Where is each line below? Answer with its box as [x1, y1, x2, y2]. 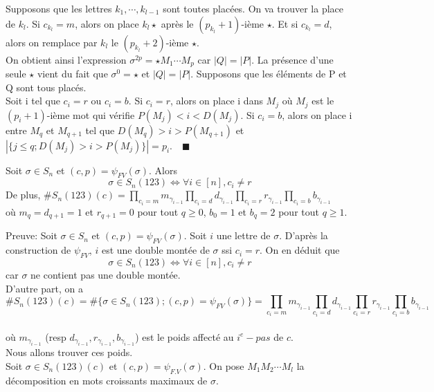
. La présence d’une [251, 52, 334, 66]
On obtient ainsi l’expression [6, 52, 127, 66]
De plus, [6, 187, 41, 202]
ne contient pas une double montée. [30, 267, 181, 281]
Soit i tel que [6, 93, 60, 108]
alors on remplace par [6, 35, 98, 49]
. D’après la [279, 228, 328, 243]
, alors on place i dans [170, 93, 263, 108]
